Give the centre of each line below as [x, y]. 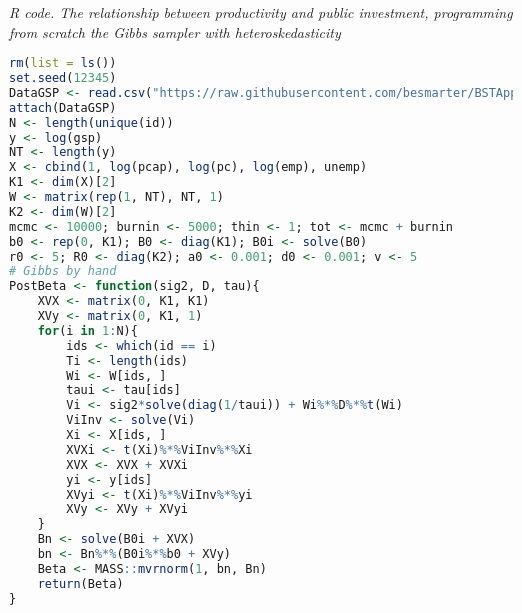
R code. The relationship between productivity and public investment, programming [261, 12]
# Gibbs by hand [63, 271]
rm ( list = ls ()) [63, 63]
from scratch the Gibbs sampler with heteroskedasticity [175, 31]
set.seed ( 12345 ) [63, 78]
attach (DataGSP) [63, 107]
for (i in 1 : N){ [87, 330]
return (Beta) [80, 583]
